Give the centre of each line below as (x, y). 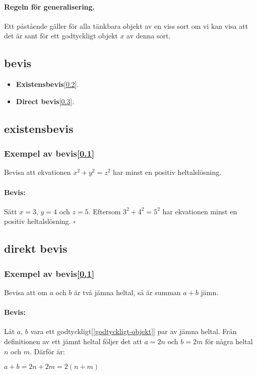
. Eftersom (105, 211)
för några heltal (229, 341)
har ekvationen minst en (200, 211)
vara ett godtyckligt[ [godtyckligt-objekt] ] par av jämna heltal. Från (134, 331)
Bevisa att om (26, 292)
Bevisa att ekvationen (38, 172)
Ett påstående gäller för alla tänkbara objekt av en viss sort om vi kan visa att (126, 26)
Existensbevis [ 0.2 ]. (47, 84)
